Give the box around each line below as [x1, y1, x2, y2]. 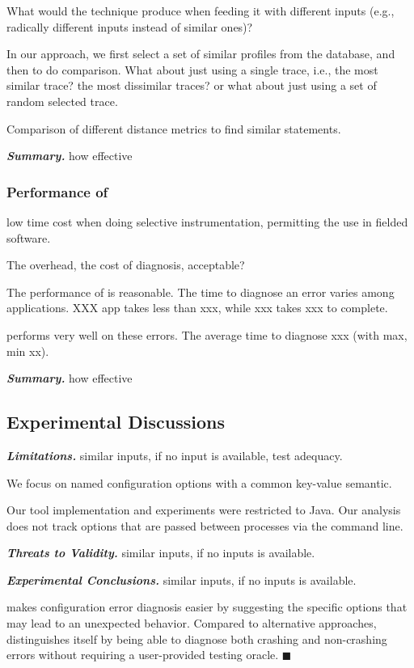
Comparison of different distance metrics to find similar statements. [6, 120, 341, 137]
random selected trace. [6, 92, 118, 109]
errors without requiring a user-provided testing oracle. [6, 646, 279, 663]
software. [6, 229, 51, 246]
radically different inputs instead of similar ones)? [6, 18, 253, 35]
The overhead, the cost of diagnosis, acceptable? [6, 256, 245, 273]
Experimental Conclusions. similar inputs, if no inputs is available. [6, 571, 357, 588]
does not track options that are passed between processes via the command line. [6, 517, 403, 534]
